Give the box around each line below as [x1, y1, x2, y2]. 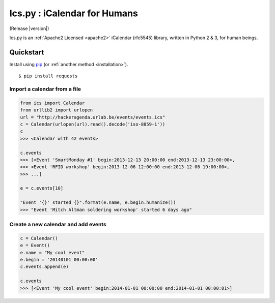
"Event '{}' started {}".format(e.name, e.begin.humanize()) [20, 200, 176, 205]
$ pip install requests [18, 73, 78, 79]
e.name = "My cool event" [20, 250, 85, 255]
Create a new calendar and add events [9, 221, 106, 228]
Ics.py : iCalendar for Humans [9, 8, 139, 19]
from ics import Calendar [20, 100, 85, 106]
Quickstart [9, 48, 44, 56]
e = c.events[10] [20, 186, 64, 191]
